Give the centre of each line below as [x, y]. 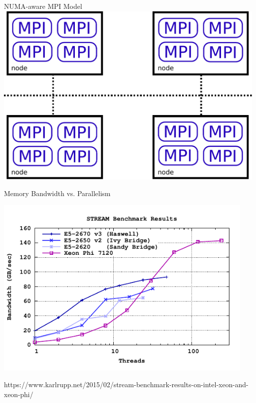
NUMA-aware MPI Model [43, 6]
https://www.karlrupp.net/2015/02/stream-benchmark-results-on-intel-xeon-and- [126, 384]
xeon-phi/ [19, 394]
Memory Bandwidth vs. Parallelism [57, 193]
